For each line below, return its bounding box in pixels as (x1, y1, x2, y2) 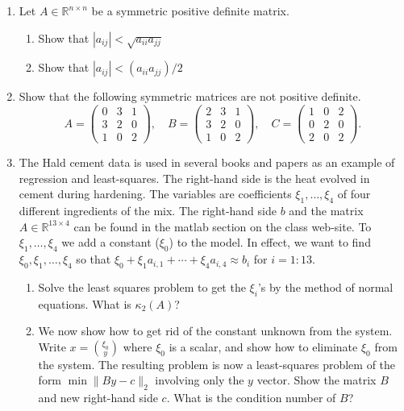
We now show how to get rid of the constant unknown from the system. (38, 322, 393, 339)
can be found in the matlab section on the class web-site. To (73, 218, 372, 235)
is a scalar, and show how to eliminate (169, 338, 358, 355)
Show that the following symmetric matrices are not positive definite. (19, 88, 361, 105)
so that (76, 251, 111, 268)
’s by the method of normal (257, 278, 394, 295)
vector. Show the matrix (256, 372, 377, 388)
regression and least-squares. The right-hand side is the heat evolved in (19, 169, 370, 186)
